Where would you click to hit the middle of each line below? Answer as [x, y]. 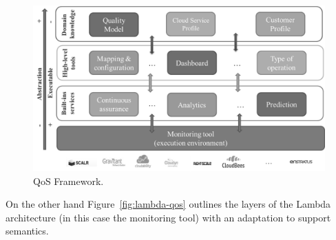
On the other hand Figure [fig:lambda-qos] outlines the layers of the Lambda [168, 204]
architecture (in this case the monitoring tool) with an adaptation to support [168, 217]
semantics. [27, 231]
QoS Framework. [69, 181]
